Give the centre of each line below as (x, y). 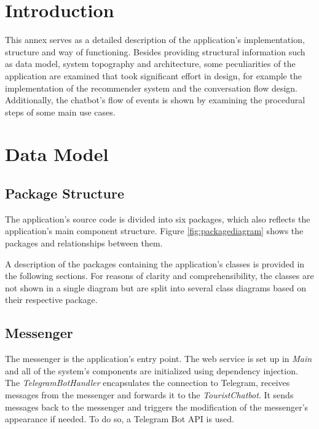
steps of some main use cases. (60, 112)
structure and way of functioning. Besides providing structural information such (155, 51)
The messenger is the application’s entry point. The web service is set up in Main (159, 359)
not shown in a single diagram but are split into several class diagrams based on (156, 287)
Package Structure (65, 193)
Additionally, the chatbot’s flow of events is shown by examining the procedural (155, 100)
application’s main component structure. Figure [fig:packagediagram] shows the (154, 231)
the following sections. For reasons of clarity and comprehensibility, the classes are (159, 276)
